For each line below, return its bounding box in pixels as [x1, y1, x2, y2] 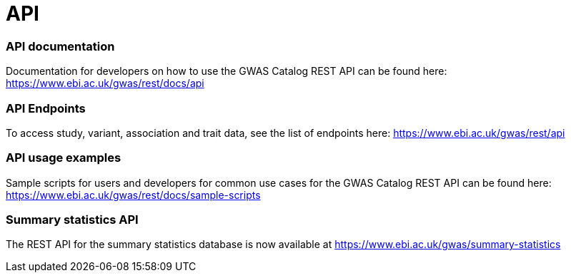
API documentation [6, 38, 115, 53]
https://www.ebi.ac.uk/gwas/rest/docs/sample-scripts [6, 188, 261, 201]
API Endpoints [6, 101, 86, 115]
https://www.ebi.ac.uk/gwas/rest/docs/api [6, 77, 204, 90]
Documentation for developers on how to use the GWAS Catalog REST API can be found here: [6, 65, 447, 78]
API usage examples [6, 150, 121, 165]
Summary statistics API [6, 212, 139, 227]
